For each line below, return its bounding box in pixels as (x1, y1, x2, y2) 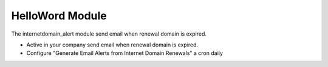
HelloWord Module (11, 9, 107, 22)
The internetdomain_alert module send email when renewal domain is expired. (11, 30, 207, 37)
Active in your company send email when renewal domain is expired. (26, 41, 199, 48)
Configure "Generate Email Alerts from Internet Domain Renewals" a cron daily (26, 49, 223, 57)
